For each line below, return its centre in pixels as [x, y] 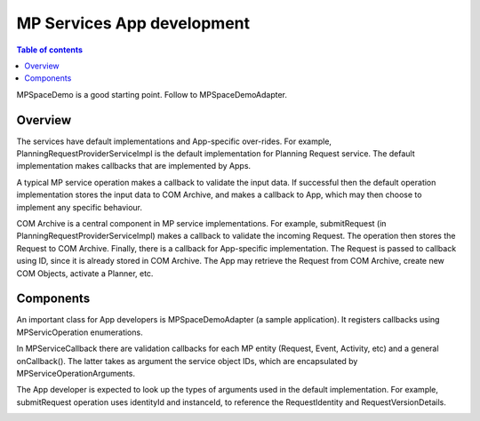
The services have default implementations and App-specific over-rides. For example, [174, 141]
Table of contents [50, 50]
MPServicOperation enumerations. [80, 332]
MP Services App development [133, 23]
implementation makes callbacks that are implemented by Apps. [134, 166]
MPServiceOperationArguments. [76, 373]
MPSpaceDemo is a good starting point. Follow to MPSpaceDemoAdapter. [152, 94]
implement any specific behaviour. [79, 207]
